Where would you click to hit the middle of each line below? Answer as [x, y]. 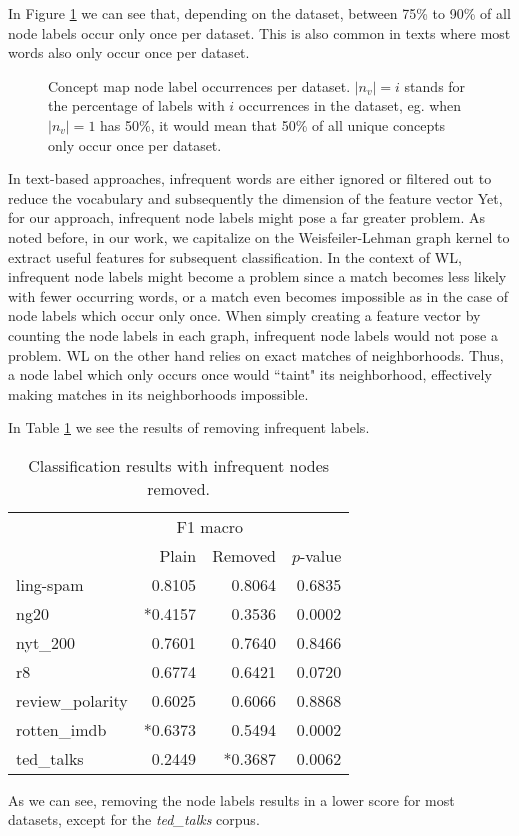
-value [320, 555]
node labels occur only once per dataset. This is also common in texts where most [259, 32]
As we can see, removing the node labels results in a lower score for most [231, 799]
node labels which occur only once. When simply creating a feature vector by [244, 315]
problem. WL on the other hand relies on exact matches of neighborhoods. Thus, [256, 354]
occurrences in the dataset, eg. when [350, 105]
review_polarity [72, 700]
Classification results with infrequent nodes [179, 465]
